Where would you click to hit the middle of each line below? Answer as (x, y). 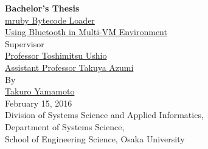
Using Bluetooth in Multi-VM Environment (86, 32)
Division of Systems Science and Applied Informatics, (104, 115)
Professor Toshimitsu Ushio (56, 55)
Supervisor (25, 43)
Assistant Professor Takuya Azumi (69, 67)
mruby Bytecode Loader (50, 20)
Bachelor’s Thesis (42, 8)
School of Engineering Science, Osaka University (95, 138)
